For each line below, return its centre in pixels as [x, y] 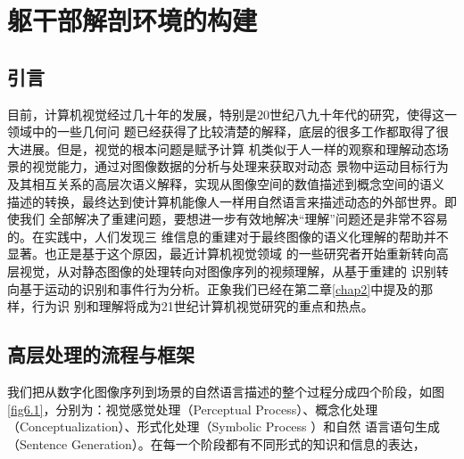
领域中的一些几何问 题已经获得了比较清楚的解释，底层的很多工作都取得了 [222, 131]
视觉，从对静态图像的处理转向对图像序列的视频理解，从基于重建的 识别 [228, 270]
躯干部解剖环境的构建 [133, 20]
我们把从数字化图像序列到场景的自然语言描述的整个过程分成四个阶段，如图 [226, 391]
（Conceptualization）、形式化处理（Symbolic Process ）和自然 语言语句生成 [224, 426]
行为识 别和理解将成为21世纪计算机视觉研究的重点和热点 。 [203, 306]
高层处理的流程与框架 [101, 354]
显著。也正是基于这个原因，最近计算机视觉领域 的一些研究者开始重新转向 [222, 254]
